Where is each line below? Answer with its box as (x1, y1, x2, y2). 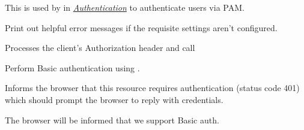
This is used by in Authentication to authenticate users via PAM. (5, 1, 245, 13)
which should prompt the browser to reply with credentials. (5, 93, 223, 105)
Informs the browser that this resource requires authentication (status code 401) (5, 81, 300, 94)
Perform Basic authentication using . (5, 61, 140, 74)
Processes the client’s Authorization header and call (5, 41, 195, 54)
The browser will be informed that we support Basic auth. (5, 113, 219, 126)
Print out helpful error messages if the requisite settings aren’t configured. (5, 21, 278, 34)
